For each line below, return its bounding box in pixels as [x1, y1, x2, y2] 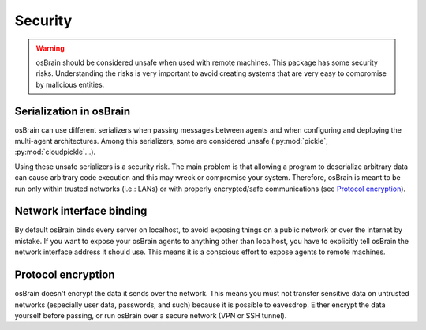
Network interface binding [14, 204, 148, 218]
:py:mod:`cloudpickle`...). [14, 147, 96, 157]
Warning [35, 43, 65, 53]
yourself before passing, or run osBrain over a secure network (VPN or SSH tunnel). [14, 310, 287, 320]
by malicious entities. [35, 80, 105, 89]
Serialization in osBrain [14, 104, 131, 118]
